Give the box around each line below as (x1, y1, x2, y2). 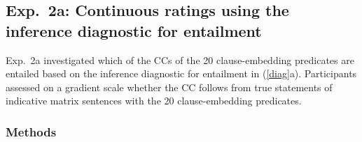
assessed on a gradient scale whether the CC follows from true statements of (6, 79, 333, 94)
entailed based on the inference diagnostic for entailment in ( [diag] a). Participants (6, 66, 357, 81)
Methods (6, 123, 57, 140)
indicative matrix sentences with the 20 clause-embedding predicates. (6, 93, 302, 108)
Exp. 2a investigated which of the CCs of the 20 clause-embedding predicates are (6, 52, 354, 67)
